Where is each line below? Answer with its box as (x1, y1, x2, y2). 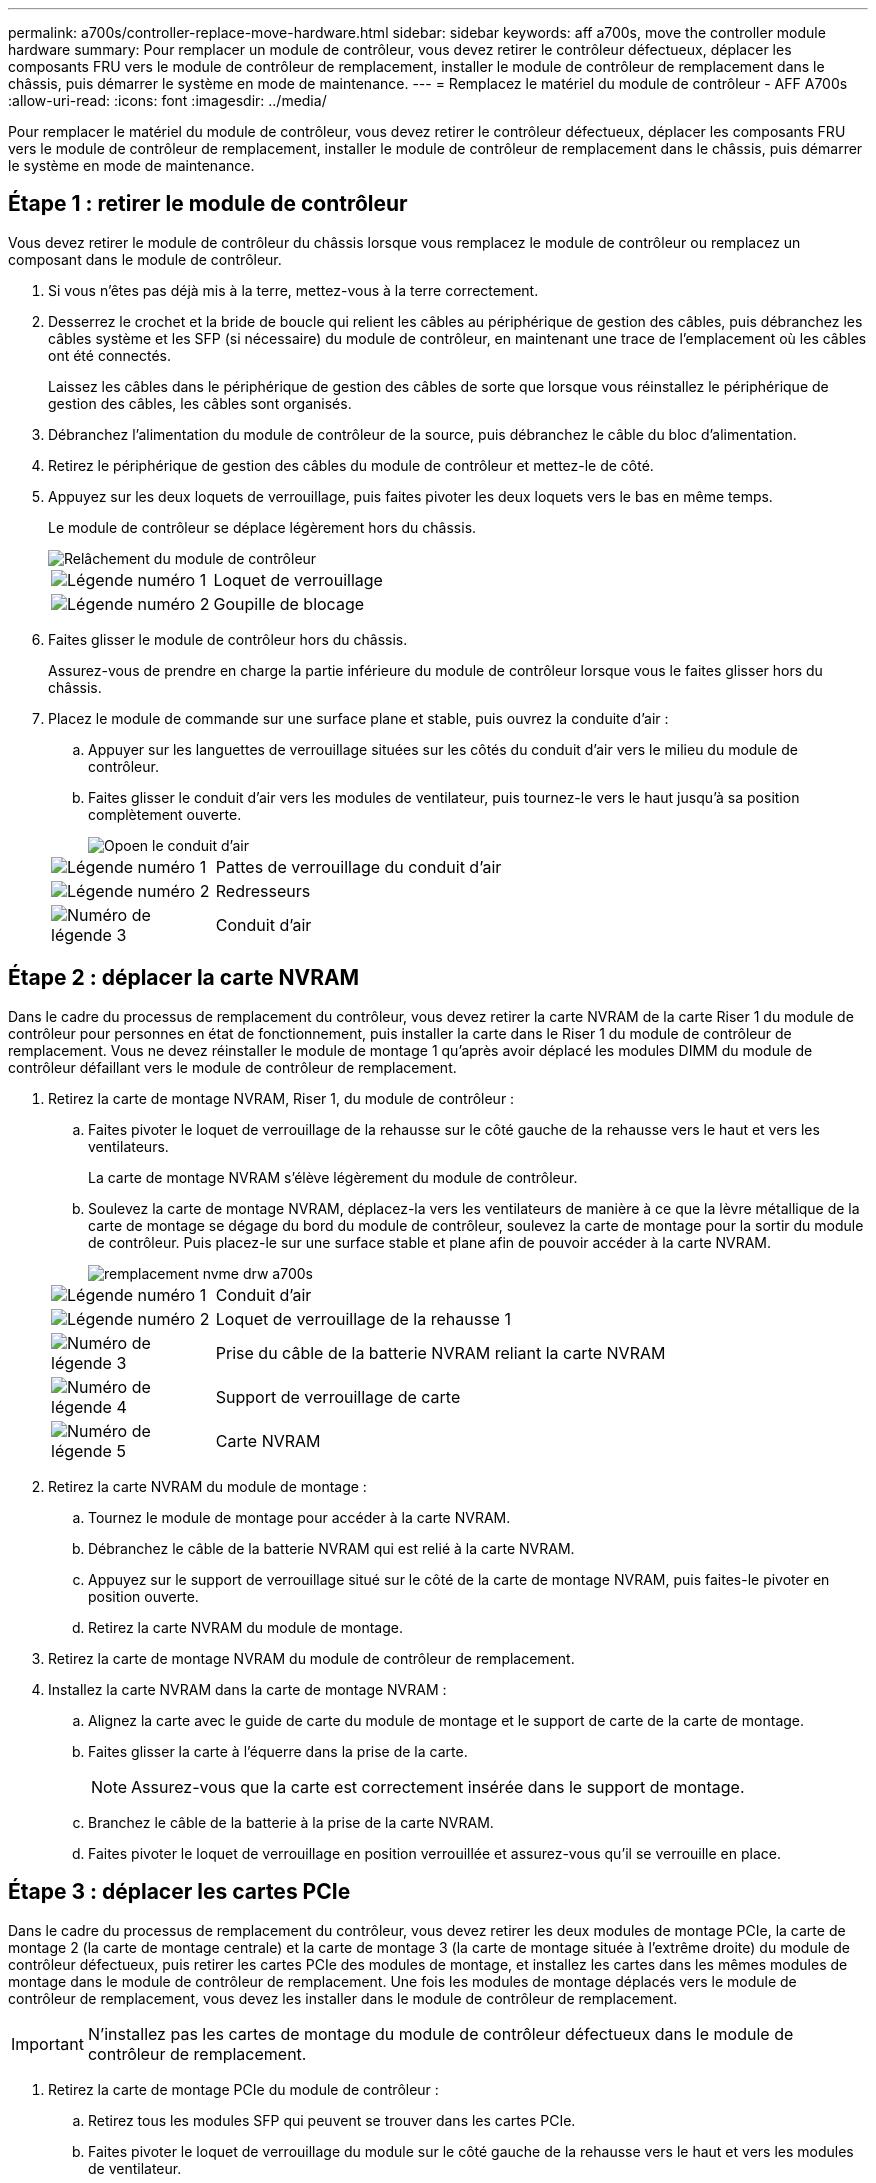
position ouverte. (88, 1587, 199, 1605)
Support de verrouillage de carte (215, 1386, 461, 1407)
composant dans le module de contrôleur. (8, 250, 282, 268)
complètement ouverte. (88, 805, 242, 823)
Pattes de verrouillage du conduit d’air (215, 856, 502, 877)
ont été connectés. (48, 346, 172, 364)
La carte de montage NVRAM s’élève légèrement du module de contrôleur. (88, 1168, 578, 1186)
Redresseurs (215, 880, 311, 901)
